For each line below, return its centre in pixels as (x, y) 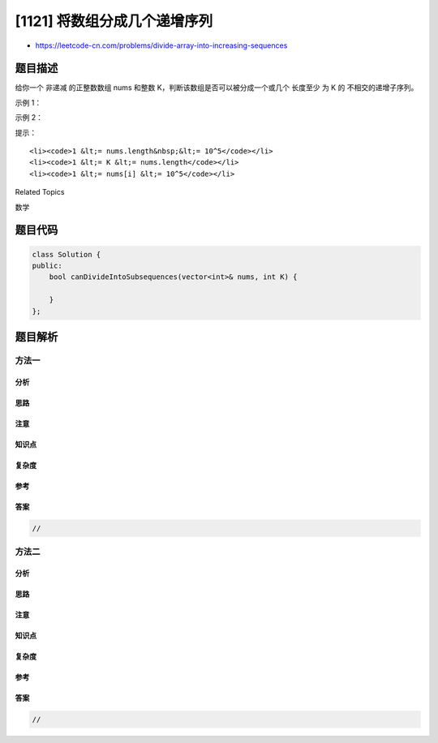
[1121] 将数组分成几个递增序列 (114, 21)
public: (47, 265)
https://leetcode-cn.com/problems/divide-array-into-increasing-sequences (161, 45)
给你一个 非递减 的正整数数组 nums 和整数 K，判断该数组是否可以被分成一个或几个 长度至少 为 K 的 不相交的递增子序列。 (217, 88)
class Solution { (67, 254)
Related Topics (40, 192)
